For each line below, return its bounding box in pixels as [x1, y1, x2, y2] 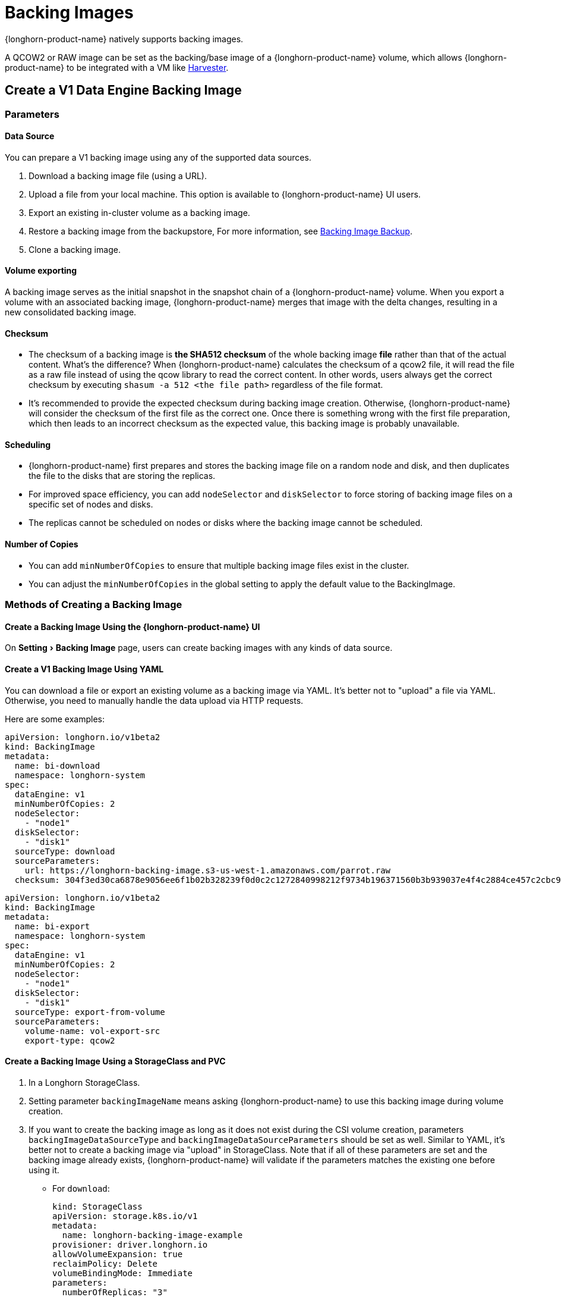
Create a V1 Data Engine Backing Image [5, 83, 242, 98]
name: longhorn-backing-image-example [62, 1230, 243, 1240]
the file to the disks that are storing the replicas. [29, 471, 216, 481]
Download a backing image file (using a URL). [29, 170, 207, 181]
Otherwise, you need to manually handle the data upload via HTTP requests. [5, 695, 304, 706]
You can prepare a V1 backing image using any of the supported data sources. [5, 152, 311, 162]
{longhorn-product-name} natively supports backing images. [5, 33, 244, 44]
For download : [52, 1183, 110, 1193]
